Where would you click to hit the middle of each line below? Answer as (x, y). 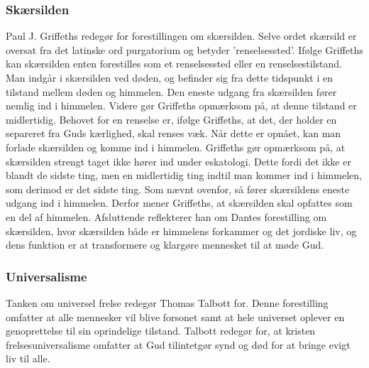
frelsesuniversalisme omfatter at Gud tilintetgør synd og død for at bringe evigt (178, 344)
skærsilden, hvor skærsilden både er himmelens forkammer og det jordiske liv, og (181, 231)
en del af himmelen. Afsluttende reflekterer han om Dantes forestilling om (166, 216)
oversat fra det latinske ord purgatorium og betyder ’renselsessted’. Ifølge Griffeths (184, 49)
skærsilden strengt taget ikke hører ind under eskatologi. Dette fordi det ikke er (178, 161)
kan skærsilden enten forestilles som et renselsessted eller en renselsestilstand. (174, 64)
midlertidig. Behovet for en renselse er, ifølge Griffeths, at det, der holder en (171, 119)
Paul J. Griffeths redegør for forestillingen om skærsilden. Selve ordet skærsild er (181, 36)
